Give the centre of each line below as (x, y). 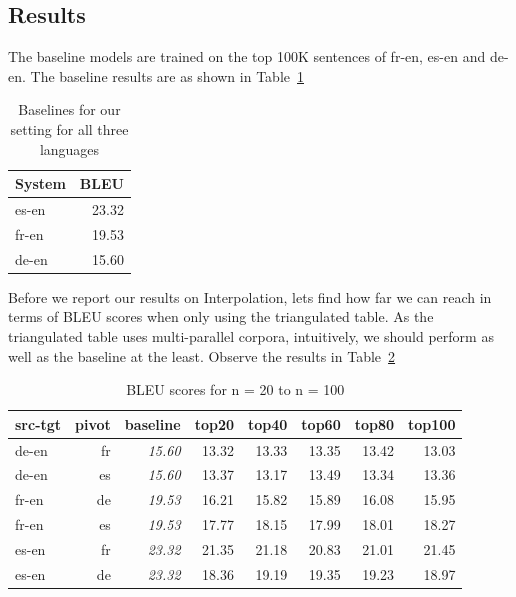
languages (69, 148)
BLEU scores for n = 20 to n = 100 (235, 389)
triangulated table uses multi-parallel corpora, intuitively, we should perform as (251, 335)
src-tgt (38, 423)
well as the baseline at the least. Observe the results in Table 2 (202, 355)
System (40, 183)
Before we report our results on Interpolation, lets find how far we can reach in (250, 296)
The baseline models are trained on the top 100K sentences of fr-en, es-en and (247, 56)
